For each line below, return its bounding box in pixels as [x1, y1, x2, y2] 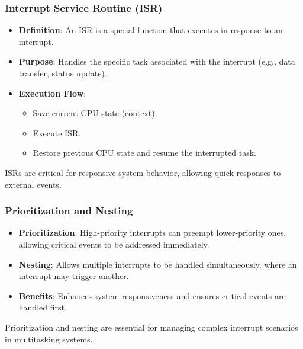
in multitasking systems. [5, 332, 93, 345]
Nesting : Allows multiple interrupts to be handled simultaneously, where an [18, 258, 297, 270]
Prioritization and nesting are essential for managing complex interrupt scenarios [5, 321, 298, 333]
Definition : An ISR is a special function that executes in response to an [18, 24, 283, 36]
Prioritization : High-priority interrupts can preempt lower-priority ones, [18, 226, 286, 239]
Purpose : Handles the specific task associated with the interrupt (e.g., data [18, 55, 295, 68]
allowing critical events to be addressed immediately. [18, 238, 209, 250]
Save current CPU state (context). [33, 107, 157, 119]
